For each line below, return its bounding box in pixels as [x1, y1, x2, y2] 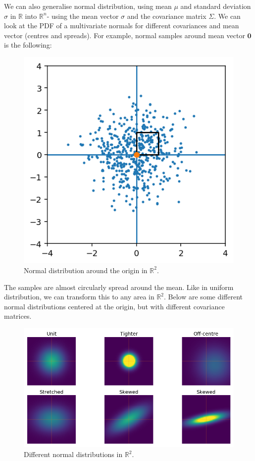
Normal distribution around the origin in [24, 265, 148, 275]
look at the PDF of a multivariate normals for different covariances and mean [4, 20, 239, 31]
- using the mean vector [47, 10, 119, 21]
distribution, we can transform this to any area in [4, 291, 154, 302]
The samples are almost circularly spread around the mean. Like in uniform [4, 282, 234, 292]
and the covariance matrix [127, 10, 206, 21]
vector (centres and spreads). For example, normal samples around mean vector [4, 30, 245, 40]
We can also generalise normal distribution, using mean [4, 1, 172, 11]
